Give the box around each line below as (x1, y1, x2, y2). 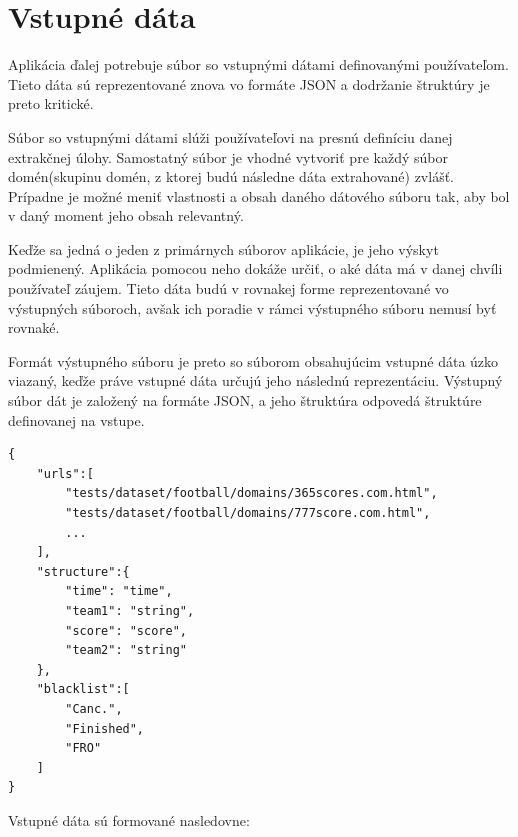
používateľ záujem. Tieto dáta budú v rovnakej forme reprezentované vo (8, 278, 449, 299)
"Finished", (65, 721, 145, 736)
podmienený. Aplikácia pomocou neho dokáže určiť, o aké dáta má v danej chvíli (8, 258, 503, 279)
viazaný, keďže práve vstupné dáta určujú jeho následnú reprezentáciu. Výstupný (8, 370, 503, 391)
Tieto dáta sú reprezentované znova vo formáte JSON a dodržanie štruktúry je (8, 73, 490, 94)
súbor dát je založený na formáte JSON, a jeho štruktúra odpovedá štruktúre (8, 390, 482, 411)
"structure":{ (36, 564, 130, 579)
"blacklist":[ (36, 682, 130, 697)
